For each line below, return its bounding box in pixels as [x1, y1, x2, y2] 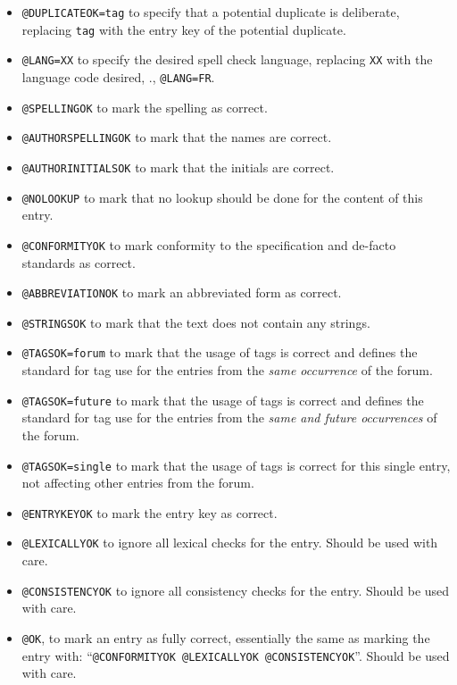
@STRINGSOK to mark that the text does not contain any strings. [21, 313, 370, 331]
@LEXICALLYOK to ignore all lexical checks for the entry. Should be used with [21, 533, 438, 552]
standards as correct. [21, 253, 136, 271]
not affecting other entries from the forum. [21, 473, 254, 492]
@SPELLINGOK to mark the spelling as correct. [21, 97, 268, 116]
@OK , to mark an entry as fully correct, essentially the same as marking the [21, 628, 430, 647]
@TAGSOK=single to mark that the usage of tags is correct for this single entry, [21, 455, 451, 474]
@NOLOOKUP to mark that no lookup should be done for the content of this [21, 188, 423, 206]
